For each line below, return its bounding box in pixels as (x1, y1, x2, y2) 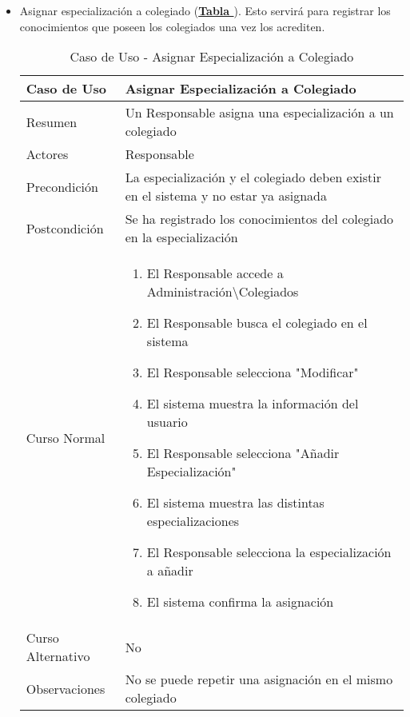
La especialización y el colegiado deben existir (125, 168, 382, 187)
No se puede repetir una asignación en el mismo (125, 670, 393, 689)
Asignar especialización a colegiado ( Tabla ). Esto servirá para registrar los (19, 2, 391, 18)
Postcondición (26, 218, 104, 237)
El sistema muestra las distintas (146, 493, 324, 512)
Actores (26, 145, 69, 164)
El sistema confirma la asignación (146, 592, 334, 611)
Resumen (26, 112, 78, 131)
